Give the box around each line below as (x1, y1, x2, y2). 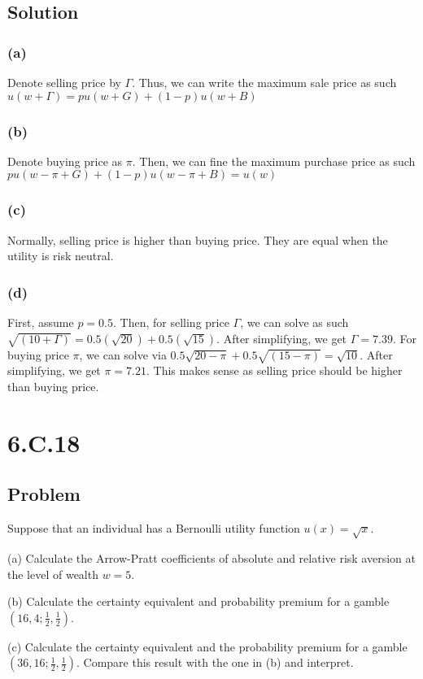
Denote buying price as (7, 152, 123, 169)
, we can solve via (79, 346, 167, 363)
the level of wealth (7, 565, 98, 582)
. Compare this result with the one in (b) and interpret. (76, 654, 354, 671)
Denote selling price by (7, 74, 121, 90)
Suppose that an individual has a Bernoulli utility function (7, 520, 300, 537)
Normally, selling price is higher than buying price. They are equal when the (7, 231, 388, 248)
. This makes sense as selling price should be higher (146, 362, 403, 379)
